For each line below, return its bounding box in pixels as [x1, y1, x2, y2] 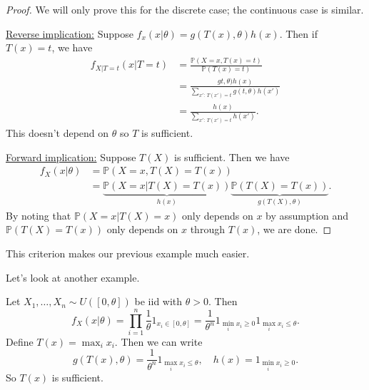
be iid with [134, 294, 183, 309]
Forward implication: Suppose [6, 149, 136, 164]
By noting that [6, 207, 71, 222]
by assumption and [266, 207, 349, 222]
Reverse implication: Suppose [6, 26, 133, 41]
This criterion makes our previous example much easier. [6, 245, 250, 260]
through [190, 222, 225, 237]
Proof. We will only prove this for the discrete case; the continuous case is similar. [6, 2, 364, 16]
